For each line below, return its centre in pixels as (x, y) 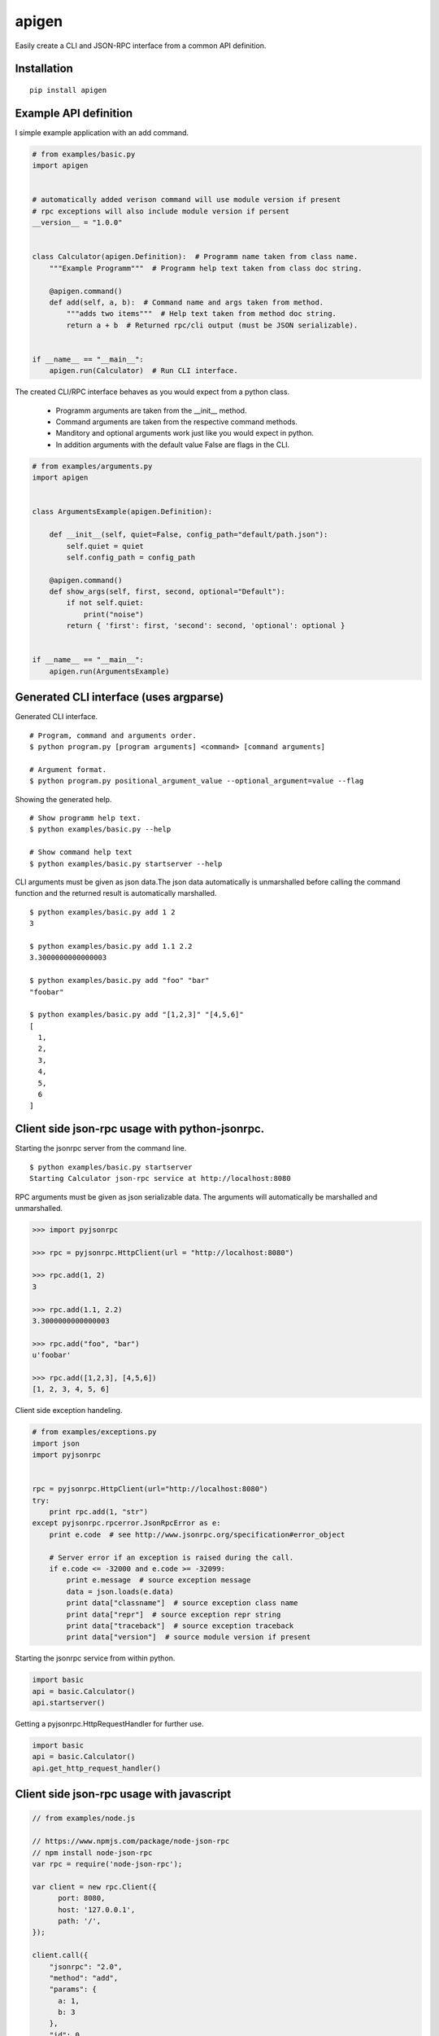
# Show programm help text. (85, 818)
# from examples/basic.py (84, 154)
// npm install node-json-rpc (92, 1852)
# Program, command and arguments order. (113, 735)
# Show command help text (81, 852)
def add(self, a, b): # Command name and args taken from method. (187, 302)
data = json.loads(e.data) (120, 1591)
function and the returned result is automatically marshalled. (116, 893)
